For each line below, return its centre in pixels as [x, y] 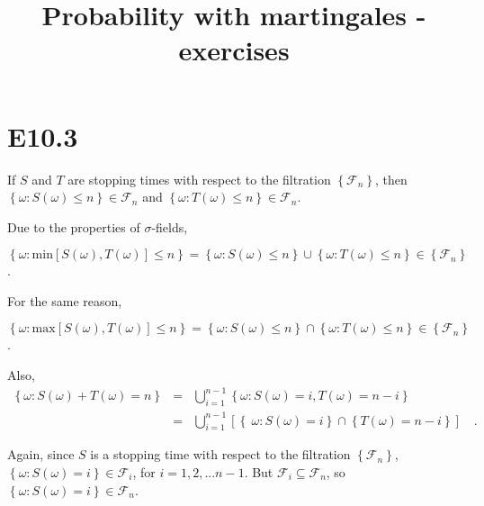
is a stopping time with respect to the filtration [220, 454]
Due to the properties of [74, 226]
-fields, [170, 226]
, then [391, 179]
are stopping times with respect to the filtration [199, 179]
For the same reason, [65, 300]
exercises [234, 50]
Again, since [41, 454]
